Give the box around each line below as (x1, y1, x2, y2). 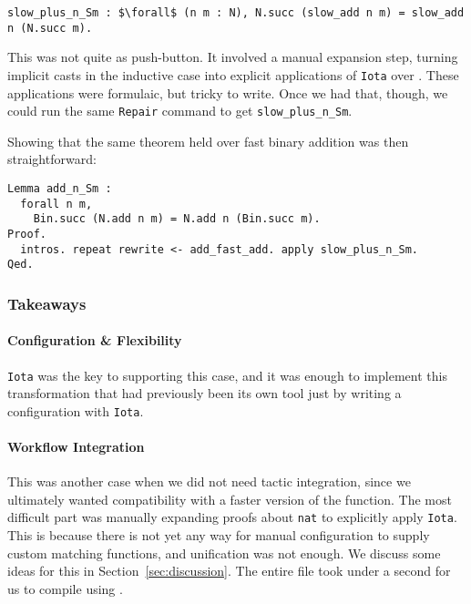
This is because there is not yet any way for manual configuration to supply (7, 526, 430, 545)
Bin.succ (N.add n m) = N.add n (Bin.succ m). (33, 212, 321, 226)
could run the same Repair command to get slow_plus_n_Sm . (7, 101, 353, 120)
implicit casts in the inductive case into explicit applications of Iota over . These (7, 65, 459, 84)
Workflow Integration (7, 437, 145, 456)
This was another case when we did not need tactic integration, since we (7, 472, 411, 491)
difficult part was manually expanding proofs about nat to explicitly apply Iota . (7, 507, 457, 527)
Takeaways (7, 292, 87, 314)
